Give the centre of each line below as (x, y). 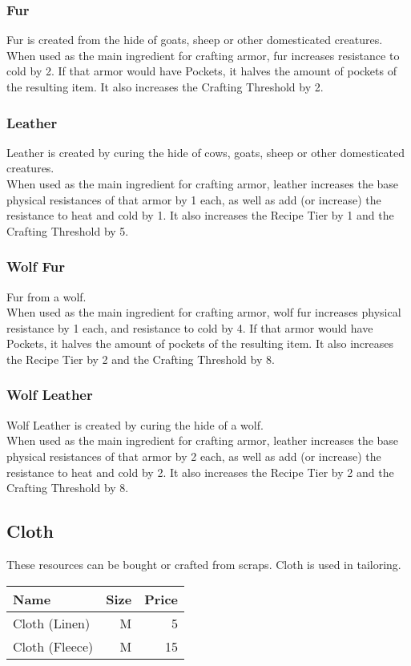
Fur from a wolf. (46, 296)
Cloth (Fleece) (53, 646)
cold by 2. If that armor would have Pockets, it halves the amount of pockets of (201, 71)
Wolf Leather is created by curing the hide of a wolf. (135, 424)
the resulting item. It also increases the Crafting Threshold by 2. (165, 87)
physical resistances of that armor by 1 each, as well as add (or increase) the (194, 199)
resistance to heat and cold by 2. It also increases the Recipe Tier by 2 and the (200, 472)
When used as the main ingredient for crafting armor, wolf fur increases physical (204, 312)
